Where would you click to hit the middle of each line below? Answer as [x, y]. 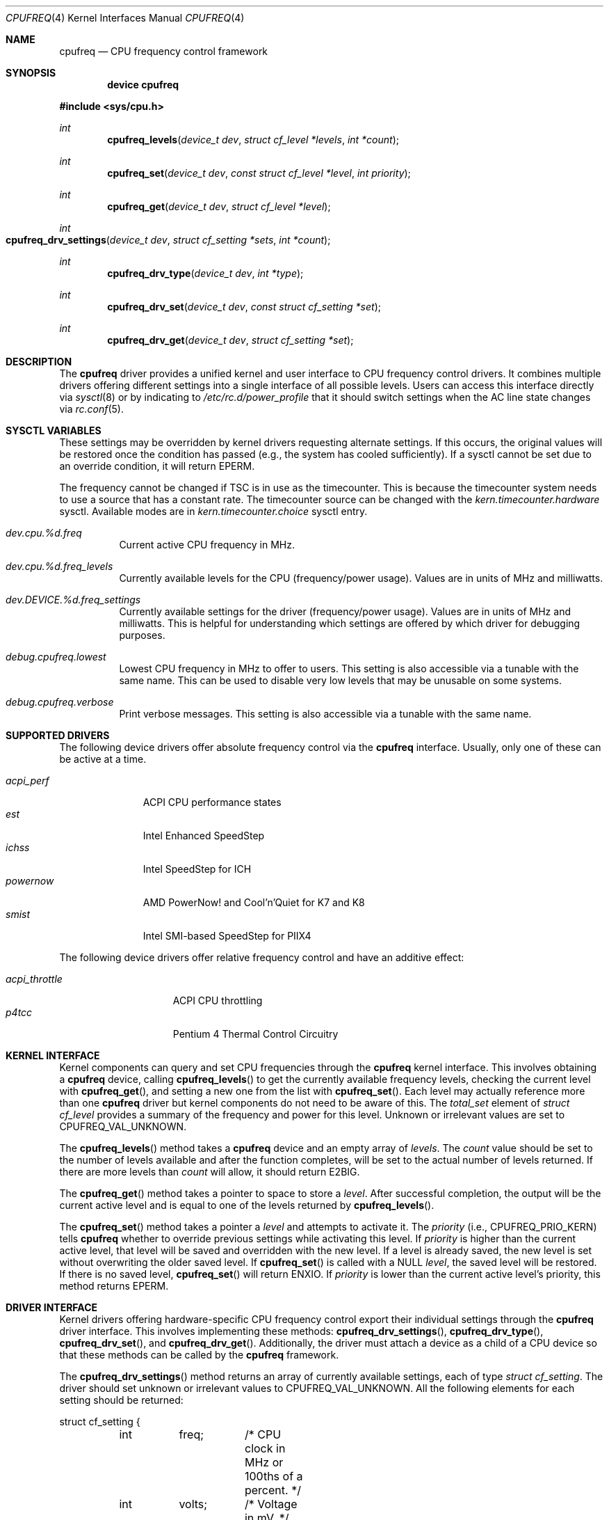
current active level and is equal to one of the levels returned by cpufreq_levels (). [247, 1205]
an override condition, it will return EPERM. [157, 466]
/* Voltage [271, 1504]
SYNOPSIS [31, 73]
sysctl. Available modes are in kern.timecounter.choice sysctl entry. [213, 511]
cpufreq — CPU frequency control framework [164, 51]
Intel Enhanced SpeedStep [204, 836]
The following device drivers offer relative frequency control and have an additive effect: [262, 957]
